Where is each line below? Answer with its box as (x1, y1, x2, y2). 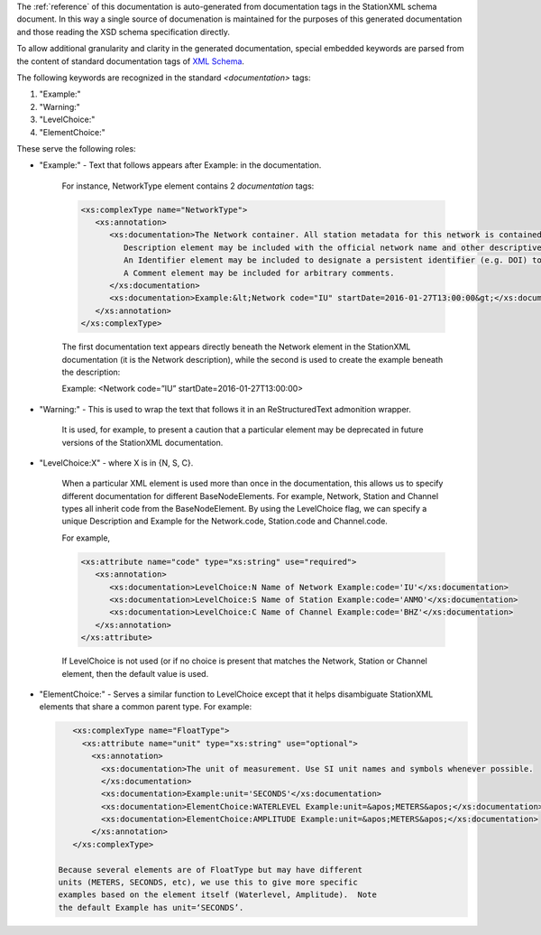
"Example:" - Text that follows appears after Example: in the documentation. (39, 160, 322, 171)
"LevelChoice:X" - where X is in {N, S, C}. (39, 457, 194, 468)
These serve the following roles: (16, 143, 136, 153)
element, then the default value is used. (61, 668, 209, 679)
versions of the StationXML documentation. (61, 437, 224, 448)
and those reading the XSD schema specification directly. (16, 26, 230, 37)
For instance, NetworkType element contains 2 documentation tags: (61, 181, 315, 191)
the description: (61, 366, 121, 377)
